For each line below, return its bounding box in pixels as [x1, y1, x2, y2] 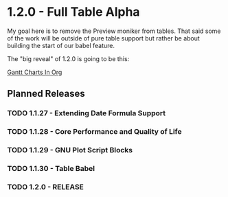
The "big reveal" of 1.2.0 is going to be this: [7, 54, 130, 62]
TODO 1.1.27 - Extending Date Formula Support [7, 108, 166, 118]
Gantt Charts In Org [7, 68, 62, 76]
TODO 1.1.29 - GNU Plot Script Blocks [7, 146, 133, 155]
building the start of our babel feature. [7, 41, 115, 49]
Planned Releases [7, 88, 86, 100]
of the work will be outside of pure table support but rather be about [7, 34, 201, 42]
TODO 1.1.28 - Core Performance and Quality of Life [7, 127, 182, 137]
